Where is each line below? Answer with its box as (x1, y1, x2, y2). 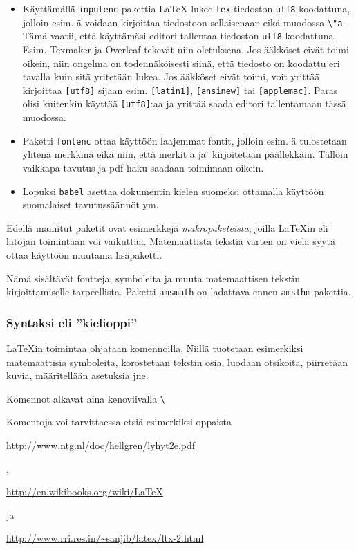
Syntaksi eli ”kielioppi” (6, 313, 138, 331)
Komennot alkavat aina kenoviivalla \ (6, 391, 166, 405)
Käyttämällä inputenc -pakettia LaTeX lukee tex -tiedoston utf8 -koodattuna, (22, 1, 350, 15)
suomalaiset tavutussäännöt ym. (22, 197, 159, 212)
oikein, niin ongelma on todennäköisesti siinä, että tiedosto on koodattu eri (22, 55, 340, 70)
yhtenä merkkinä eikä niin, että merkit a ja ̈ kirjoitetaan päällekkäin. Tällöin (22, 147, 348, 161)
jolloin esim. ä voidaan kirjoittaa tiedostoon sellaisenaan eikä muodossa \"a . (22, 15, 346, 29)
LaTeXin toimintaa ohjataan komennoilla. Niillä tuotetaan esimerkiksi (6, 341, 303, 355)
